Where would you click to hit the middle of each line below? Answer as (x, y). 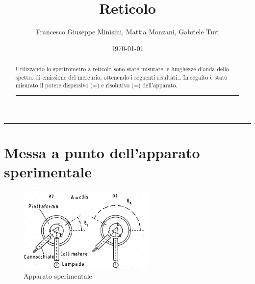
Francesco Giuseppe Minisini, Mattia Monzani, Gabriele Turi (127, 32)
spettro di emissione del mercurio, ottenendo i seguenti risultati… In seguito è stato (121, 77)
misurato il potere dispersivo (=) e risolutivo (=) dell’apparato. (96, 85)
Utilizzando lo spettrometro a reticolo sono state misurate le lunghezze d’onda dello (122, 69)
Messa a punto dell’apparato (102, 153)
